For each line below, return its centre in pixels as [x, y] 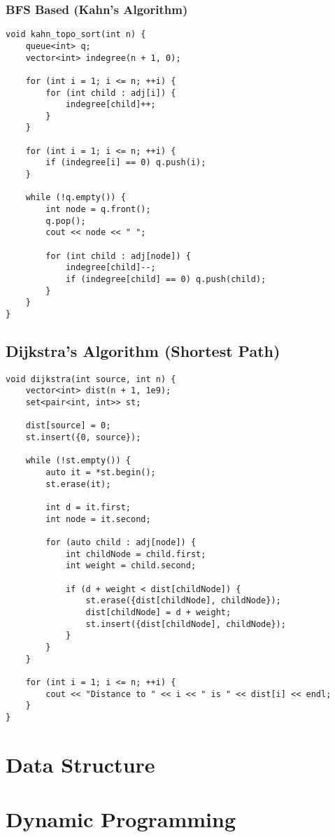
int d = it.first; [88, 508]
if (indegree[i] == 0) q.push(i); [126, 163]
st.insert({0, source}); [83, 438]
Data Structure [80, 764]
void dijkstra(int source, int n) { [91, 379]
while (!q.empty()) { [76, 198]
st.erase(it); [78, 484]
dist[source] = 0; [68, 426]
